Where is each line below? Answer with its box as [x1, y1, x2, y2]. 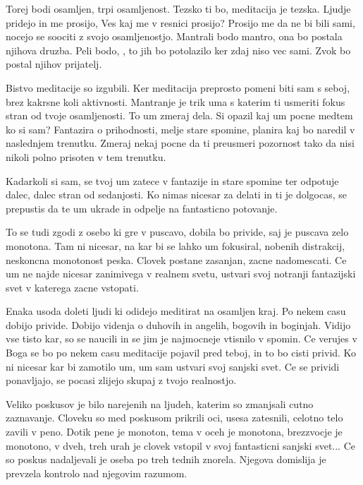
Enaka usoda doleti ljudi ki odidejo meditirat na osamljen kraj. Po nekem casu [6, 304, 346, 318]
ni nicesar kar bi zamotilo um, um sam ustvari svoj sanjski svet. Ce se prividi [6, 359, 340, 373]
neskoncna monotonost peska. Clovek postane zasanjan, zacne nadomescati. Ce [6, 252, 347, 267]
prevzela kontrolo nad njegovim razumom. [6, 465, 187, 480]
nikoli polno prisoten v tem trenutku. [6, 149, 166, 164]
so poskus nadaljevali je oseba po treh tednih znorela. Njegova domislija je [6, 452, 326, 467]
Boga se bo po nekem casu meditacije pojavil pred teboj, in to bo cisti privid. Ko [6, 345, 357, 360]
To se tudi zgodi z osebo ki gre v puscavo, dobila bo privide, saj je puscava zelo [6, 224, 349, 239]
